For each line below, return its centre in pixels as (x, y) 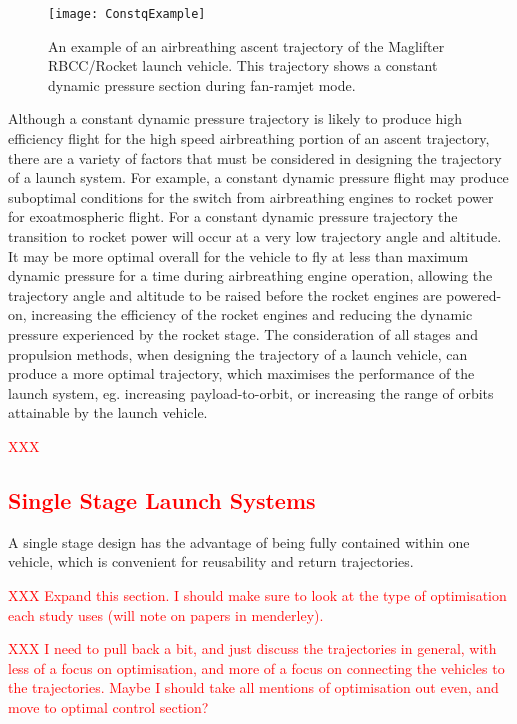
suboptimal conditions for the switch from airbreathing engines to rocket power (251, 196)
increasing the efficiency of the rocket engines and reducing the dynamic (252, 314)
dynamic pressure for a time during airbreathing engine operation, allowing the (250, 275)
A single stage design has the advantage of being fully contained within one (239, 541)
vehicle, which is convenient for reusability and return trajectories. (211, 561)
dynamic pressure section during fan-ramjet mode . (202, 84)
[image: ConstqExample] (127, 14)
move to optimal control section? (108, 706)
